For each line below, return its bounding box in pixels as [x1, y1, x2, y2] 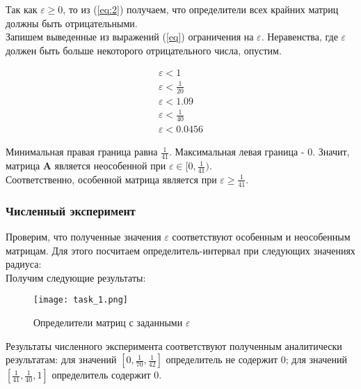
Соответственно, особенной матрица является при [6, 171, 217, 186]
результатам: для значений [6, 352, 117, 367]
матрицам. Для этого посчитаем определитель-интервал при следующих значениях [6, 243, 355, 257]
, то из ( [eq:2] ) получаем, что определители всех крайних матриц [63, 2, 339, 16]
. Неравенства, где [261, 29, 338, 44]
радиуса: [6, 257, 42, 271]
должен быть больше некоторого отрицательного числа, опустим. [6, 43, 282, 57]
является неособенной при [54, 158, 166, 173]
